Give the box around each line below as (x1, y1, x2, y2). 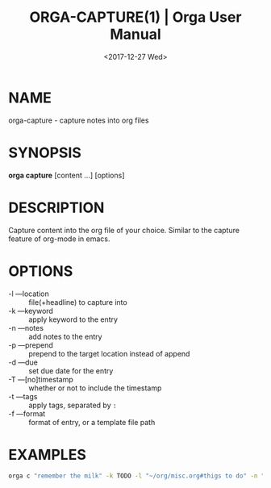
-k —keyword (8, 306, 54, 315)
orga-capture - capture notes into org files (8, 115, 149, 125)
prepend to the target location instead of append (28, 348, 190, 358)
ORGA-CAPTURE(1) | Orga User (29, 8, 242, 27)
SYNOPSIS (8, 144, 82, 161)
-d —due (8, 357, 38, 367)
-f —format (8, 408, 46, 419)
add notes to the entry (28, 332, 102, 341)
